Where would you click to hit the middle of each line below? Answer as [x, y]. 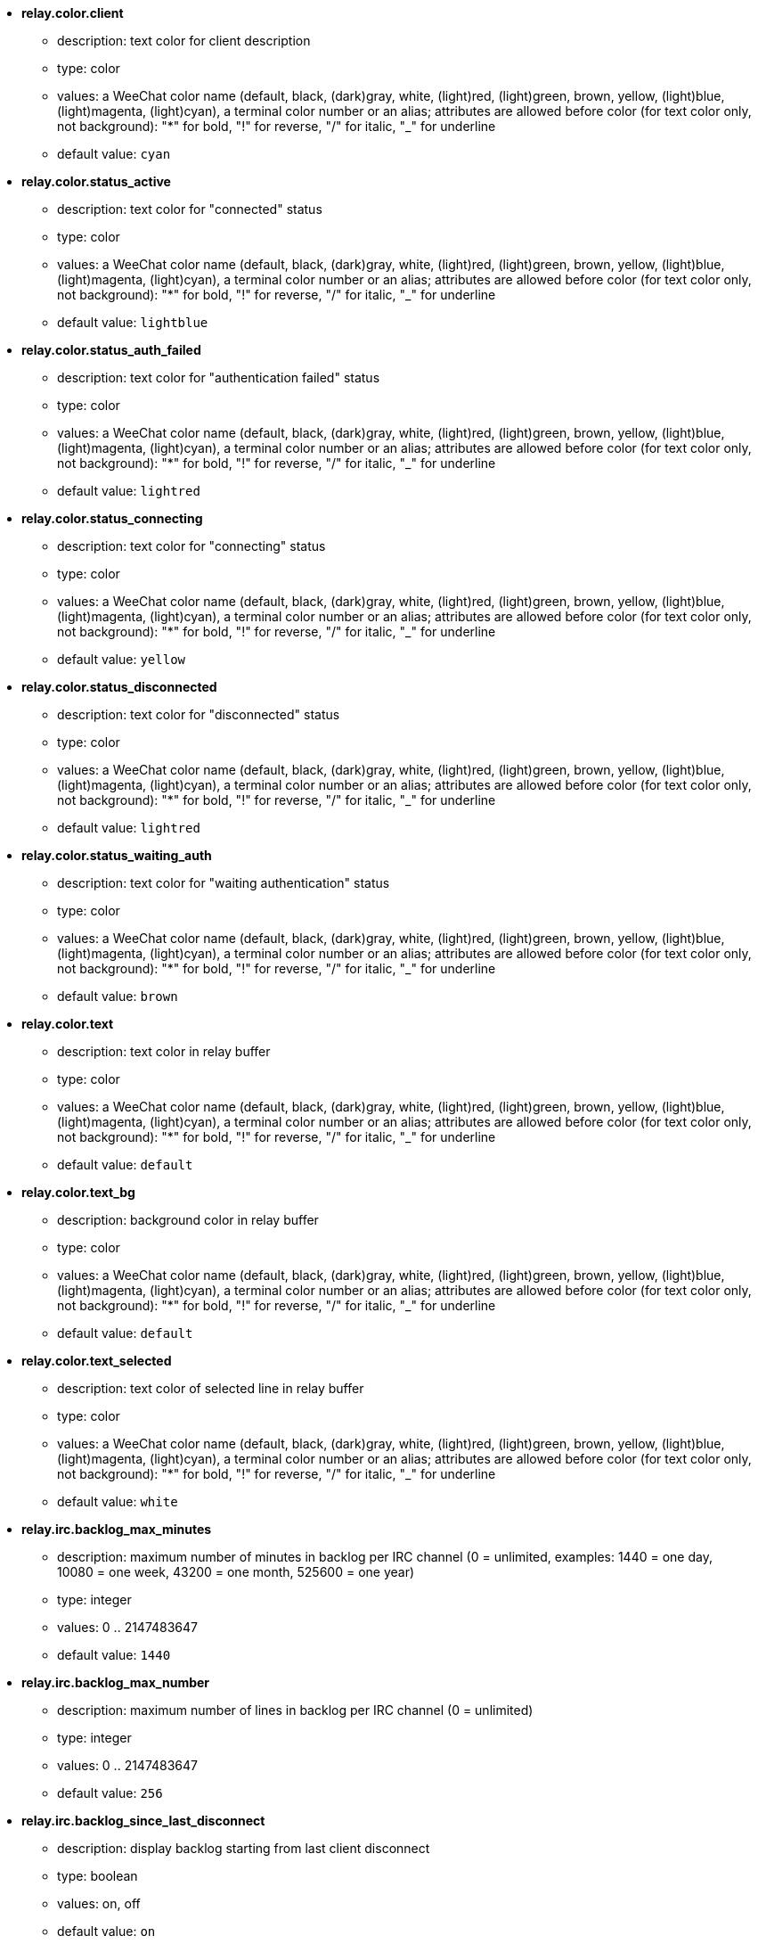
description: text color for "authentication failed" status [219, 377]
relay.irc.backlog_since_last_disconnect [143, 1821]
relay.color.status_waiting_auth [117, 855]
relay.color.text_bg [78, 1192]
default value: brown [118, 996]
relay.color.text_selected [97, 1361]
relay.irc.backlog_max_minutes [117, 1529]
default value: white [118, 1501]
